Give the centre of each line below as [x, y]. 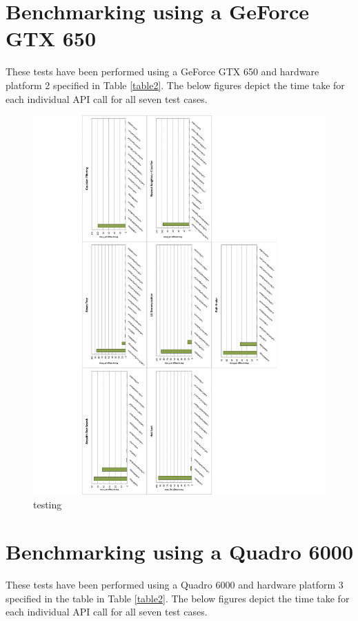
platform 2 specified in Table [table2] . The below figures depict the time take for [175, 85]
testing [48, 504]
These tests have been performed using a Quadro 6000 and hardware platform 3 [175, 585]
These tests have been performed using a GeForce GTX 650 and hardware [162, 71]
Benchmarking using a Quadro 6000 [180, 552]
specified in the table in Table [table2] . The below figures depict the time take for [178, 598]
